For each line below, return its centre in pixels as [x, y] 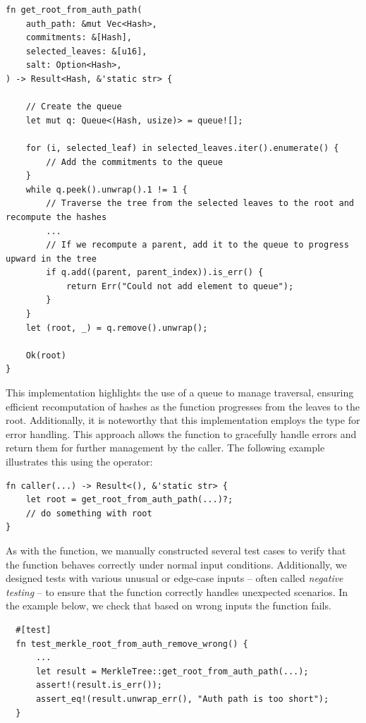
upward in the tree [51, 259]
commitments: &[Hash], [79, 38]
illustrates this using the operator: [79, 461]
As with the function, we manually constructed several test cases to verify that [176, 550]
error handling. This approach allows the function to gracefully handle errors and [181, 433]
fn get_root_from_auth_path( [74, 10]
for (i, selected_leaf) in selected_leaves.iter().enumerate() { [182, 148]
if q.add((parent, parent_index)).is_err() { [155, 273]
